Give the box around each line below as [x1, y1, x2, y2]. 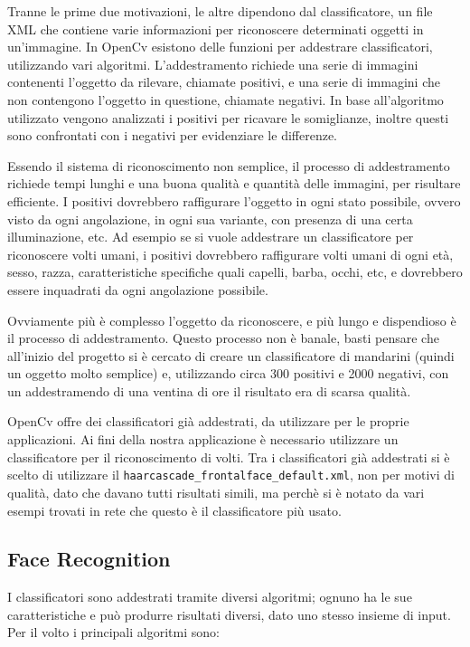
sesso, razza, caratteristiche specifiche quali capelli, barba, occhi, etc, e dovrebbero [7, 262, 463, 281]
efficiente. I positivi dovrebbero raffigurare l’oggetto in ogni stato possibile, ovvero [7, 191, 461, 210]
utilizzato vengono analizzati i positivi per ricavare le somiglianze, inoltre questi [7, 108, 449, 127]
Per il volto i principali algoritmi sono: [7, 623, 220, 642]
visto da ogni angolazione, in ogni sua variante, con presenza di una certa [7, 209, 413, 228]
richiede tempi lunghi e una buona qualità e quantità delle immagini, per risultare [7, 174, 461, 193]
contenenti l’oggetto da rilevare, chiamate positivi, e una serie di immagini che [7, 72, 440, 91]
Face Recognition [7, 545, 171, 573]
